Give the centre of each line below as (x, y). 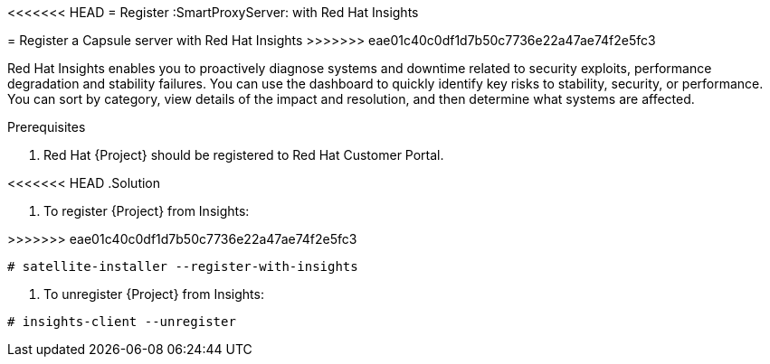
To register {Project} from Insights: (147, 211)
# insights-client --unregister (122, 322)
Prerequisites (47, 127)
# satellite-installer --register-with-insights (183, 266)
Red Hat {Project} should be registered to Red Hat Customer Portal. (244, 155)
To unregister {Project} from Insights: (154, 294)
